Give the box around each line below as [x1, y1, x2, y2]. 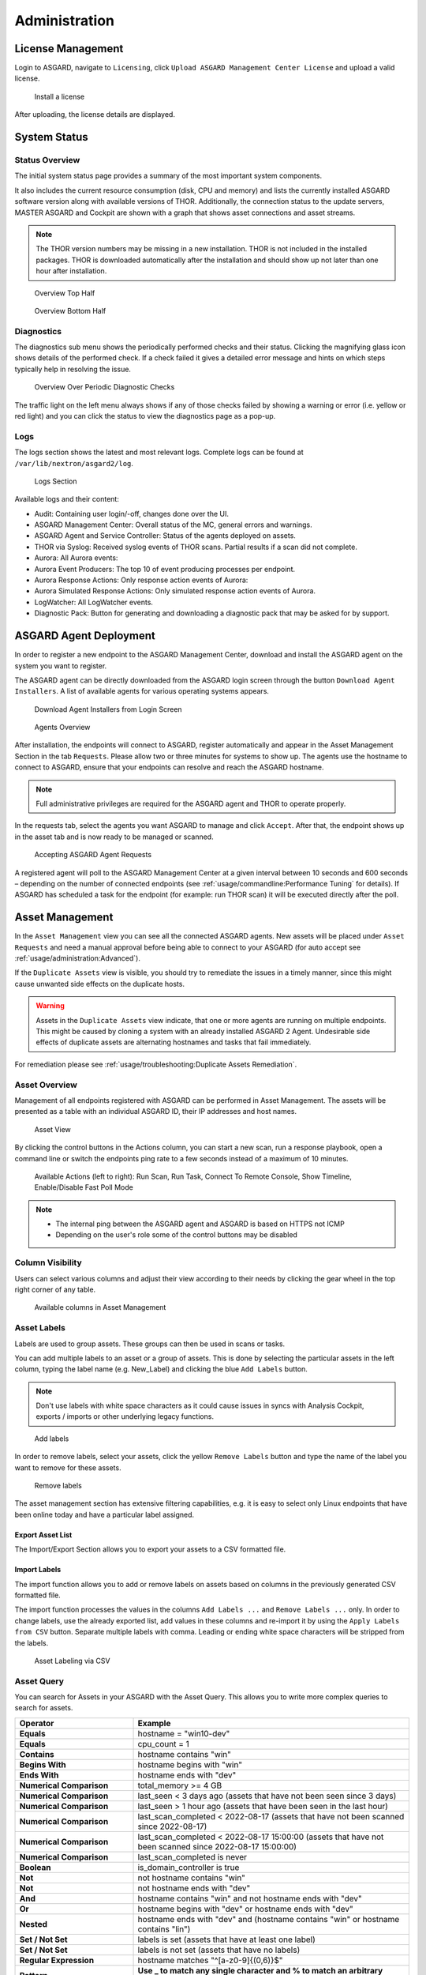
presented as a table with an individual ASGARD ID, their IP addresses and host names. [14, 1107, 297, 1116]
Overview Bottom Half [34, 306, 106, 315]
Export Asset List [14, 1529, 73, 1540]
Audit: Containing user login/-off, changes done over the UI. [34, 509, 229, 518]
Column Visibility [14, 1257, 82, 1268]
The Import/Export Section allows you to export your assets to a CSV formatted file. [14, 1544, 286, 1554]
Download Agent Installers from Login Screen [34, 704, 182, 714]
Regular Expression [19, 1954, 95, 1966]
